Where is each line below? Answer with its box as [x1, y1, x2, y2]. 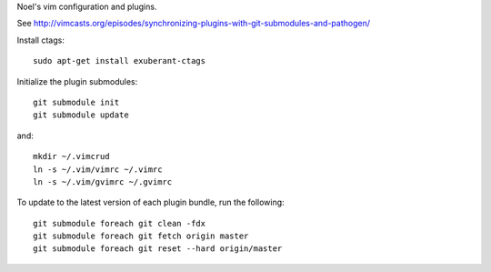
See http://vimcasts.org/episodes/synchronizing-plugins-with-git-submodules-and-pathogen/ [16, 18, 370, 29]
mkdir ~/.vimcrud [33, 151, 110, 162]
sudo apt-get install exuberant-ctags [33, 55, 206, 66]
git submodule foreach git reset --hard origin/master [33, 244, 283, 254]
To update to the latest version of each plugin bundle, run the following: [16, 196, 286, 208]
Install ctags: [16, 35, 65, 45]
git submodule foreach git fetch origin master [33, 231, 249, 241]
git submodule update [33, 110, 129, 120]
